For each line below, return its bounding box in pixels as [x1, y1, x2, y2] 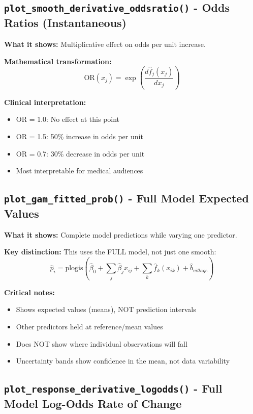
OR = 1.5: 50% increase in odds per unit [16, 131, 143, 141]
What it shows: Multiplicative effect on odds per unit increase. [4, 39, 206, 49]
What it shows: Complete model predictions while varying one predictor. [4, 229, 237, 240]
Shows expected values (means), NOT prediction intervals [16, 304, 196, 315]
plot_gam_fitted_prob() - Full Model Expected [4, 190, 249, 206]
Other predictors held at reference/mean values [16, 321, 163, 331]
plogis [65, 265, 83, 272]
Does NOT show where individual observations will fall [16, 338, 187, 349]
